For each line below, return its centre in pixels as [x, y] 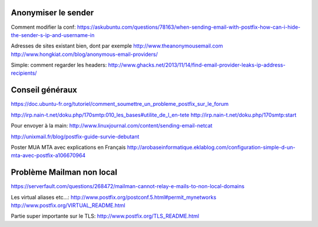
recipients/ [24, 73]
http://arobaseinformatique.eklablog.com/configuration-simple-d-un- [211, 147]
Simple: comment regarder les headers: [59, 65]
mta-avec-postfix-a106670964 [48, 155]
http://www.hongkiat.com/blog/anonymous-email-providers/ [85, 54]
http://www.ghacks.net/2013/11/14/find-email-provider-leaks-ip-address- [197, 65]
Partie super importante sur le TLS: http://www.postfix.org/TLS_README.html [105, 216]
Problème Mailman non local [64, 173]
